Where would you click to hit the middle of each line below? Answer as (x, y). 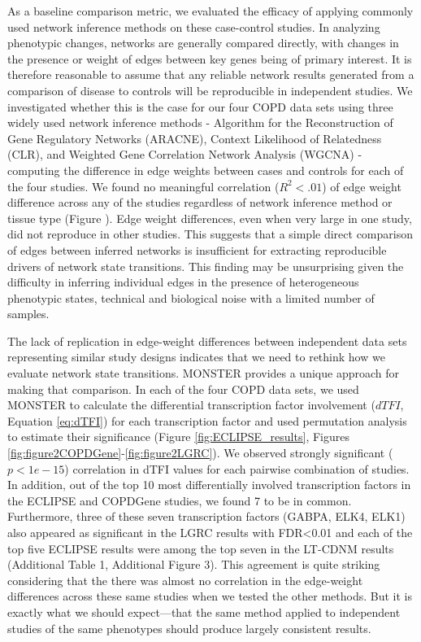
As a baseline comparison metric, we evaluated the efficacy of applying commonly (210, 11)
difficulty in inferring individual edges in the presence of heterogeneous (183, 282)
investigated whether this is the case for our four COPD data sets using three (200, 106)
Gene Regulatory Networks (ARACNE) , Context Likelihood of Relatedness (195, 138)
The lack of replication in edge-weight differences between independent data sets (207, 341)
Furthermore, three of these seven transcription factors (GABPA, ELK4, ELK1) (206, 516)
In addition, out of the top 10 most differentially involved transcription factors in (209, 485)
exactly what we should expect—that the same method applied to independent (204, 611)
